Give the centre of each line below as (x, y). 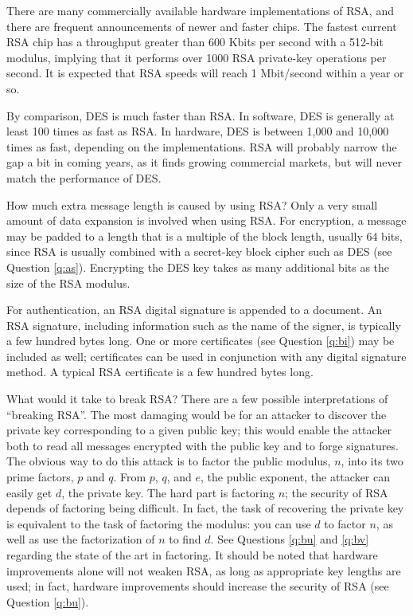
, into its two (372, 461)
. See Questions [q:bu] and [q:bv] (290, 539)
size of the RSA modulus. (68, 282)
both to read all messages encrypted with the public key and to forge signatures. (203, 445)
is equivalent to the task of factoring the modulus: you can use (159, 523)
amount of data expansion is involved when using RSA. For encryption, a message (206, 220)
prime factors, (40, 477)
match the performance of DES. (84, 177)
